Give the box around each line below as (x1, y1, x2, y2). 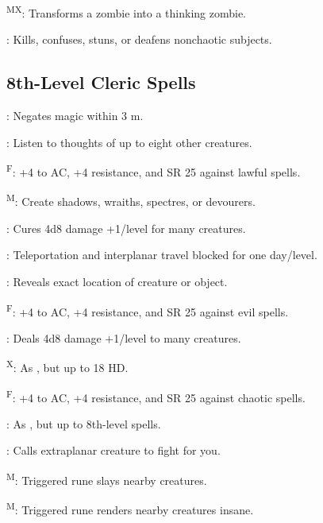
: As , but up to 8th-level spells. (6, 415, 161, 432)
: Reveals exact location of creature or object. (6, 273, 228, 289)
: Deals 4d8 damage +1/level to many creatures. (6, 329, 241, 346)
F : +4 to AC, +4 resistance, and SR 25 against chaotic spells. (6, 386, 306, 405)
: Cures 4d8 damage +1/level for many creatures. (6, 219, 246, 236)
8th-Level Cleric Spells (6, 70, 196, 95)
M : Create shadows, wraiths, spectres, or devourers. (6, 191, 256, 210)
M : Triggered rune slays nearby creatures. (6, 470, 207, 488)
